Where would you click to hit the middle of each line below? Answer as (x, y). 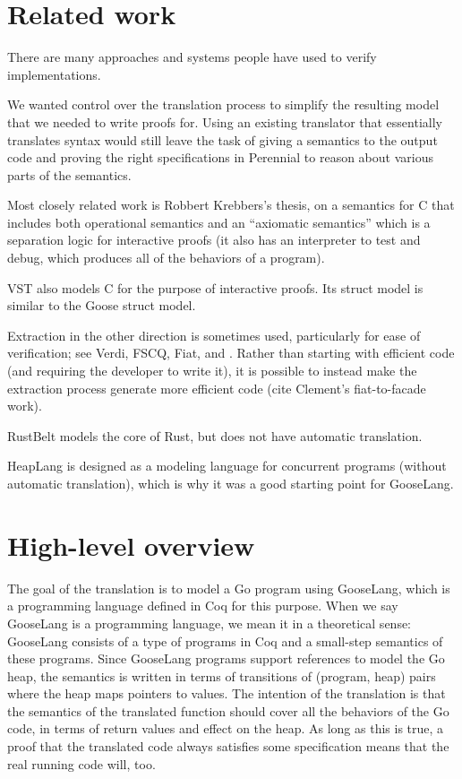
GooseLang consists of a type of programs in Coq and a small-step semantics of (225, 641)
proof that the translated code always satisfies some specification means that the (228, 746)
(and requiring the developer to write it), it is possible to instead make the (212, 371)
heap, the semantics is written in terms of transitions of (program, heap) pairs (222, 675)
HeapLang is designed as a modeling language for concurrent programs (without (227, 466)
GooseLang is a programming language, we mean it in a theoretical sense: (210, 623)
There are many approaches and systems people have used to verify (192, 57)
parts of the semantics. (69, 174)
